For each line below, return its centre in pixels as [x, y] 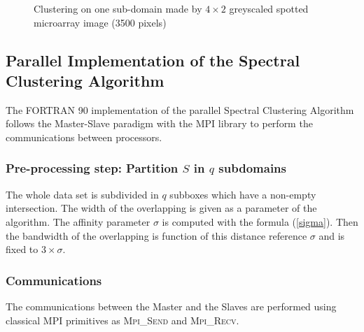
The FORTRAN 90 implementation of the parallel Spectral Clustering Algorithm [180, 109]
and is [332, 235]
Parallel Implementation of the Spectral [153, 60]
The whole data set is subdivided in [82, 194]
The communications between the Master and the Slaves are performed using [171, 306]
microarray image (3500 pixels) [100, 22]
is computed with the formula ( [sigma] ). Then [260, 221]
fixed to [22, 249]
